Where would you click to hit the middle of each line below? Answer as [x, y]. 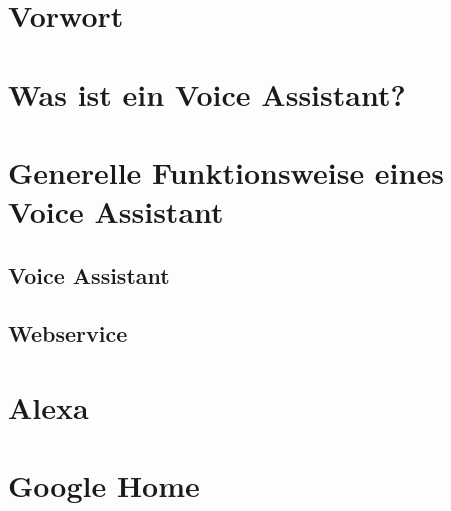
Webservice [68, 333]
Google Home [104, 485]
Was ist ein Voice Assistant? [207, 93]
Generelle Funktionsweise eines [226, 171]
